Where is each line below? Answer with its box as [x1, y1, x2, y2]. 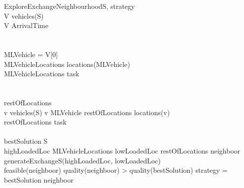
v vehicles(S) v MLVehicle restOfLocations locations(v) [4, 107, 170, 117]
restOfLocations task [4, 117, 67, 127]
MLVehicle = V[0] [4, 49, 58, 59]
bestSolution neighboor [4, 174, 73, 185]
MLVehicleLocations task [4, 68, 79, 79]
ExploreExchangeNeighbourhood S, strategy [4, 1, 135, 11]
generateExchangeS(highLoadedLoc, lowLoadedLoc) [4, 155, 161, 165]
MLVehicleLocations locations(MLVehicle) [4, 59, 130, 69]
